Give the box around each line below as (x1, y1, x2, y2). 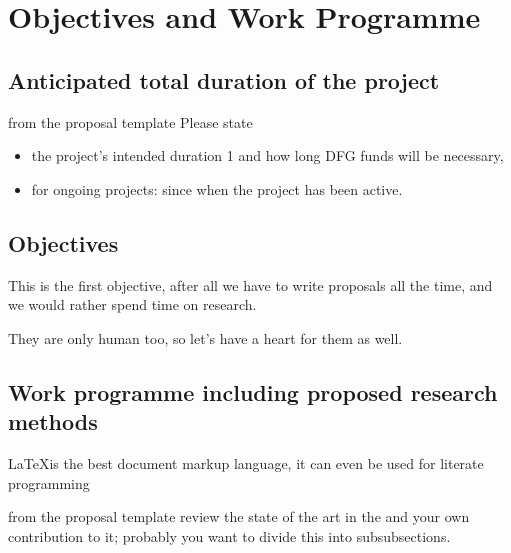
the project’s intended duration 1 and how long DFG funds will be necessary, (31, 145, 504, 166)
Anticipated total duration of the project (8, 64, 440, 95)
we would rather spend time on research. (8, 294, 257, 315)
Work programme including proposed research (8, 376, 498, 407)
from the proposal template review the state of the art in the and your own (8, 506, 470, 527)
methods (8, 406, 98, 437)
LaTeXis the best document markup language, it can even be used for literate (8, 452, 484, 473)
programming (8, 472, 90, 493)
